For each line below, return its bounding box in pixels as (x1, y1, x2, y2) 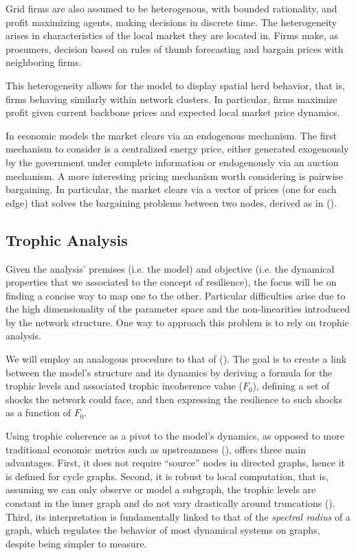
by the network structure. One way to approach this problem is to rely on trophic (5, 315, 349, 329)
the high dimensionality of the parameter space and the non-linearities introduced (5, 302, 350, 316)
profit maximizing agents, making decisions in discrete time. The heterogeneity (5, 14, 337, 29)
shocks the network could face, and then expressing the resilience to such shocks (5, 392, 342, 406)
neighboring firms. (5, 55, 82, 69)
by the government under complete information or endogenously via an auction (5, 155, 339, 169)
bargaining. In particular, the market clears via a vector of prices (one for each (5, 182, 337, 196)
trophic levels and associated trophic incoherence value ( (5, 378, 243, 393)
